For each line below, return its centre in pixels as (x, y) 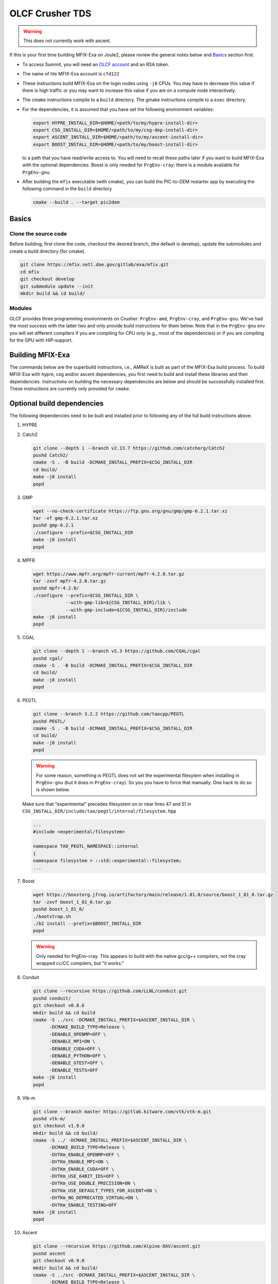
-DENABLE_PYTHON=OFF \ (78, 1056)
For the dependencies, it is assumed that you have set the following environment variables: (118, 109)
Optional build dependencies (57, 403)
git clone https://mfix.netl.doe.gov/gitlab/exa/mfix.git (94, 265)
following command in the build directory (67, 189)
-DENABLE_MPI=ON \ (72, 1042)
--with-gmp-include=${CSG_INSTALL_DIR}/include (126, 610)
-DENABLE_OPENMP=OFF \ (78, 1034)
